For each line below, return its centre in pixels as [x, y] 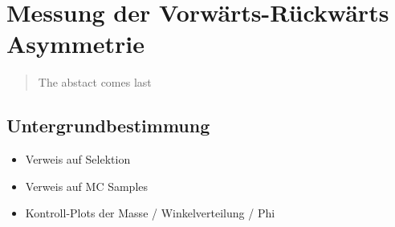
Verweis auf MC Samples [87, 186]
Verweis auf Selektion [78, 159]
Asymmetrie [75, 44]
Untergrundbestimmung [108, 126]
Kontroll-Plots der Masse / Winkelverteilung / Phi [150, 213]
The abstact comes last [95, 82]
